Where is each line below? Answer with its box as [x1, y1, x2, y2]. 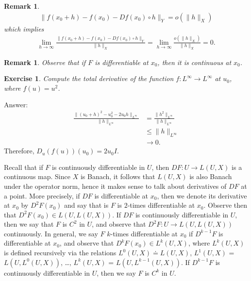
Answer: [4, 99, 28, 109]
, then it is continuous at [157, 57, 232, 67]
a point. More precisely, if [4, 190, 80, 200]
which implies [4, 23, 44, 33]
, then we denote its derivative [157, 190, 247, 200]
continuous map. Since [4, 171, 70, 182]
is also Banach [189, 171, 232, 182]
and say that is [64, 200, 109, 210]
